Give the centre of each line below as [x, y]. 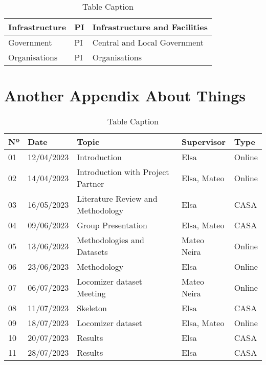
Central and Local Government [148, 42]
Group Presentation [112, 225]
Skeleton [92, 308]
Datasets [92, 252]
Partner [91, 184]
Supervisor [204, 142]
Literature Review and [117, 199]
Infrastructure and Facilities [150, 27]
